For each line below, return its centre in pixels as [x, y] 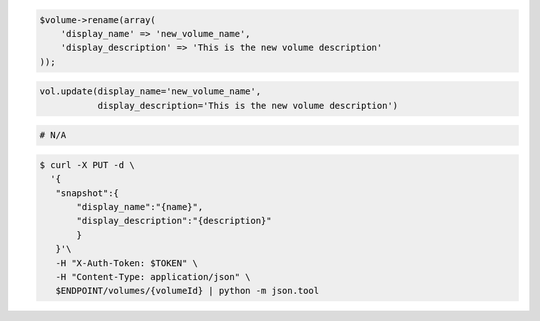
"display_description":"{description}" [174, 221]
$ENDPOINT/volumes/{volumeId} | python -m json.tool [187, 291]
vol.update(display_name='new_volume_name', [150, 91]
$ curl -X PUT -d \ [87, 164]
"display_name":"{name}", [140, 207]
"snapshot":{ [87, 193]
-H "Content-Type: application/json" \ [153, 277]
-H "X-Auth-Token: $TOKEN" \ [127, 263]
